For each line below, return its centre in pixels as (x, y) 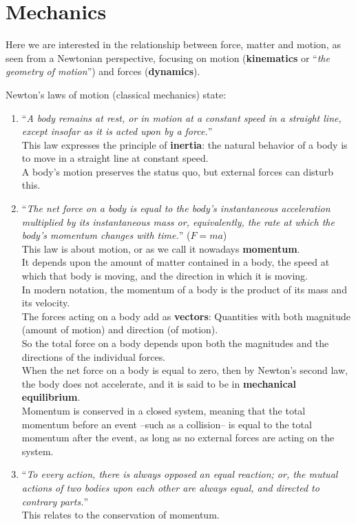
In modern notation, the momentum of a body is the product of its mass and (184, 289)
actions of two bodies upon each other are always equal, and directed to (170, 487)
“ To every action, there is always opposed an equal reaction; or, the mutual (180, 474)
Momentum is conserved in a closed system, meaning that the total (164, 410)
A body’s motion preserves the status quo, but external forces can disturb (178, 171)
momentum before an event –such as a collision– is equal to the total (167, 424)
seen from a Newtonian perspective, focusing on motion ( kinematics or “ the (168, 57)
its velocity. (46, 303)
